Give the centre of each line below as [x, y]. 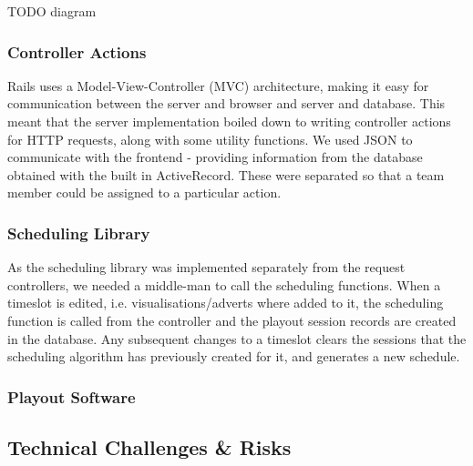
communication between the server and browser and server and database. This [226, 103]
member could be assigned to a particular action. [144, 192]
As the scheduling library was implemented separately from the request [206, 267]
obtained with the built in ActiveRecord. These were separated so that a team [226, 174]
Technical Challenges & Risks [149, 446]
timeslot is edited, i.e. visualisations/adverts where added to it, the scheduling [226, 303]
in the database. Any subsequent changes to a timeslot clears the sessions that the [237, 338]
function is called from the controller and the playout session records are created [232, 320]
